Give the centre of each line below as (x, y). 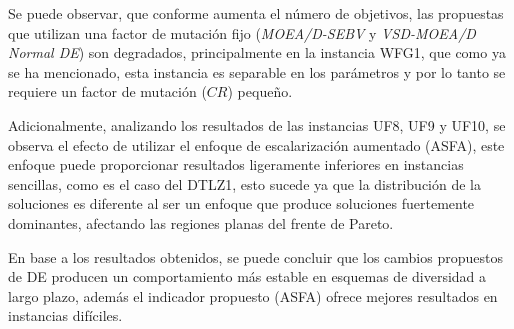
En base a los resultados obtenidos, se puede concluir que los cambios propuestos (255, 256)
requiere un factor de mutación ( (107, 91)
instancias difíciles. (65, 315)
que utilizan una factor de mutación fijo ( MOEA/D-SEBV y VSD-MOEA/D (242, 32)
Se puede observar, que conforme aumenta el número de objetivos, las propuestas (256, 13)
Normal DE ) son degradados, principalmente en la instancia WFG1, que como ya (257, 52)
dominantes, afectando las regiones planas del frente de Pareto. (201, 222)
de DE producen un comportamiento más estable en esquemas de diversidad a (247, 276)
